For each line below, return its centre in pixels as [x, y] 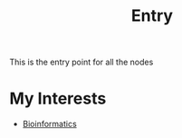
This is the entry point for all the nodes [81, 62]
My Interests [58, 99]
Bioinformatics [49, 124]
